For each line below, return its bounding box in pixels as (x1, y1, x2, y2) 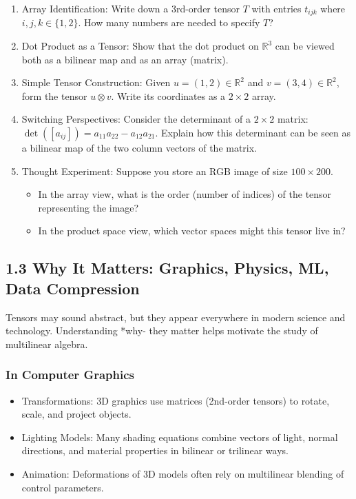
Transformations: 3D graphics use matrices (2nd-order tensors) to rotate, (21, 393, 330, 407)
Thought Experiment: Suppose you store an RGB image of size (21, 163, 288, 178)
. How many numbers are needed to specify (78, 15, 260, 30)
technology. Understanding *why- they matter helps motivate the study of (6, 323, 318, 338)
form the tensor (21, 88, 87, 103)
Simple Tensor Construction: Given (21, 75, 171, 90)
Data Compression (6, 277, 140, 298)
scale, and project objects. (21, 407, 132, 421)
